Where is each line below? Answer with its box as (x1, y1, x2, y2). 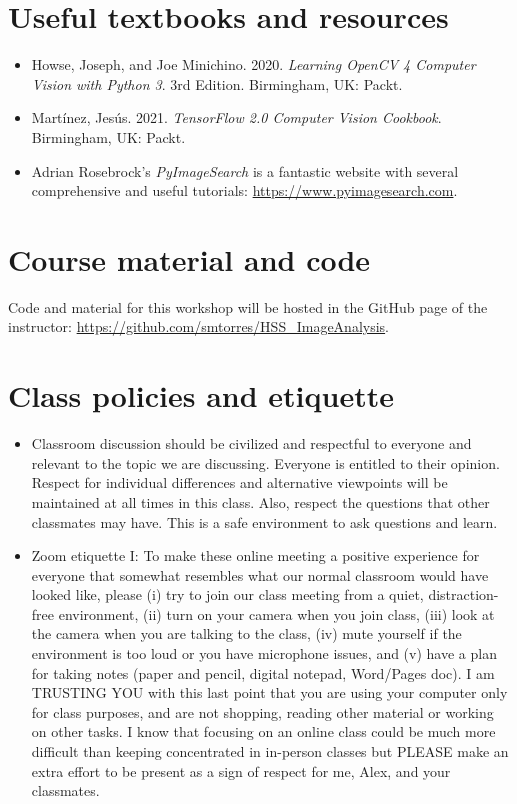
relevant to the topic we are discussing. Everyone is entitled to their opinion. (31, 452, 500, 473)
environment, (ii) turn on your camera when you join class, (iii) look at (58, 603, 495, 624)
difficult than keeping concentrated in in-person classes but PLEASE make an (31, 741, 509, 762)
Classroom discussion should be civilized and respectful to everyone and (31, 433, 472, 454)
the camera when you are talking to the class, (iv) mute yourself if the (31, 623, 462, 644)
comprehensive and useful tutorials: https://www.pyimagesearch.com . (31, 180, 458, 201)
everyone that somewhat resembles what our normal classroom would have (31, 564, 489, 585)
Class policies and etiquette (8, 375, 394, 416)
